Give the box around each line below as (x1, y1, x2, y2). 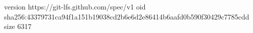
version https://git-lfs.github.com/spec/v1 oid (4, 1, 146, 11)
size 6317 (4, 21, 32, 31)
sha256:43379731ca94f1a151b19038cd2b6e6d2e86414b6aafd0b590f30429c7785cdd (4, 11, 249, 21)
